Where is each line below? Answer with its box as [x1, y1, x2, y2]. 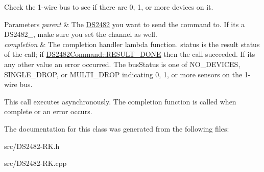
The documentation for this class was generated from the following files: [4, 123, 229, 134]
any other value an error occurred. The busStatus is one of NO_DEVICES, [4, 58, 241, 69]
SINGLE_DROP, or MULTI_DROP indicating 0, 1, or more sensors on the [4, 69, 243, 79]
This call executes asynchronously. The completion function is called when [4, 96, 236, 106]
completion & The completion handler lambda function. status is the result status [4, 38, 260, 49]
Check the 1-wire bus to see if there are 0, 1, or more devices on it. [4, 2, 213, 12]
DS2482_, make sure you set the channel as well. [4, 29, 157, 39]
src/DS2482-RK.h [4, 140, 60, 151]
